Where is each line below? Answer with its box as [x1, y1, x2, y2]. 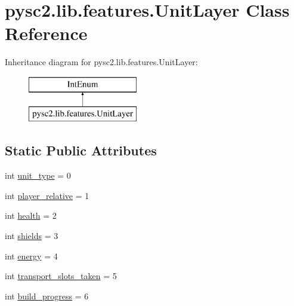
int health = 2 [5, 209, 57, 222]
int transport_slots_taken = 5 [5, 270, 117, 282]
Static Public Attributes [5, 141, 157, 160]
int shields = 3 [5, 229, 58, 242]
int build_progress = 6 [5, 289, 89, 302]
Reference [5, 21, 88, 45]
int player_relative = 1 [5, 189, 89, 201]
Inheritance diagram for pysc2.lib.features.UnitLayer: [5, 56, 198, 68]
